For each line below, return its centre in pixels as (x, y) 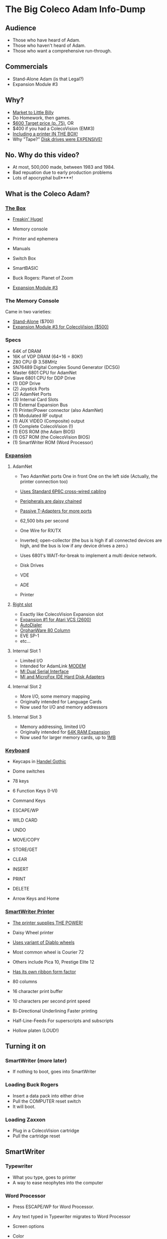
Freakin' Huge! (28, 219)
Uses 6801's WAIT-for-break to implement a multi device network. (89, 556)
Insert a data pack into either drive (48, 1095)
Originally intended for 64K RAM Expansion (65, 732)
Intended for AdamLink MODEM (53, 666)
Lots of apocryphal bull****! (43, 178)
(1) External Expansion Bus (40, 405)
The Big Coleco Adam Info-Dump (75, 9)
